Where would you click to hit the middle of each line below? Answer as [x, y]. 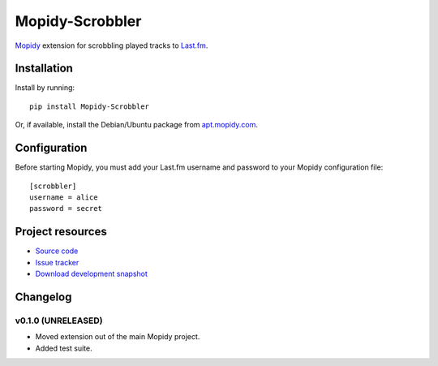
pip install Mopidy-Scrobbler [90, 106]
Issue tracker [57, 262]
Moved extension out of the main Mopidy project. [118, 337]
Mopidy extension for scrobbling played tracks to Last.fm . [112, 45]
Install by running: [45, 88]
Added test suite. [64, 348]
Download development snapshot [91, 273]
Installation [44, 69]
